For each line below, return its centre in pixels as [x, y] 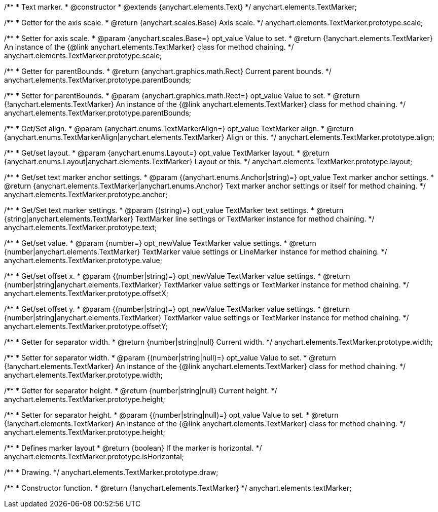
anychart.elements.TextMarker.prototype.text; [81, 227]
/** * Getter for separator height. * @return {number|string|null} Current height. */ [141, 391]
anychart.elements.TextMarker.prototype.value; [83, 260]
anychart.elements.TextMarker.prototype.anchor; [86, 194]
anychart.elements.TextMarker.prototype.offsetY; [86, 326]
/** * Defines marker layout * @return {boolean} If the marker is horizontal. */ [133, 448]
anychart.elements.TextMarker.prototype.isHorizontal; [94, 456]
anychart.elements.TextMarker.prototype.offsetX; [86, 293]
